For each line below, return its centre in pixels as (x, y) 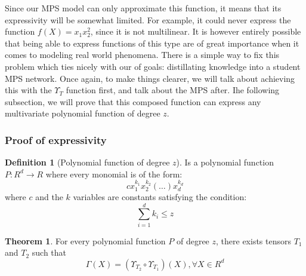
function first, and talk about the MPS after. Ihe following (173, 90)
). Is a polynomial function (225, 162)
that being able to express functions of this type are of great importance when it (152, 43)
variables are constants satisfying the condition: (160, 196)
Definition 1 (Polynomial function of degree (87, 162)
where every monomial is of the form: (114, 174)
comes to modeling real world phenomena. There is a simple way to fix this (142, 55)
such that (49, 252)
